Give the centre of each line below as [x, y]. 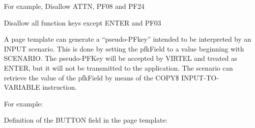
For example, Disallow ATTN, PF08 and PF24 [74, 6]
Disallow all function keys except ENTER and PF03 [83, 22]
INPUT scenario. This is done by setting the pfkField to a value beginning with [124, 48]
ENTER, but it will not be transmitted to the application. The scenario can [118, 67]
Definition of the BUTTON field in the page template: [86, 120]
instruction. [60, 87]
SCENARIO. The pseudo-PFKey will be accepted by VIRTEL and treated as [121, 58]
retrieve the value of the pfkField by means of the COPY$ [92, 77]
